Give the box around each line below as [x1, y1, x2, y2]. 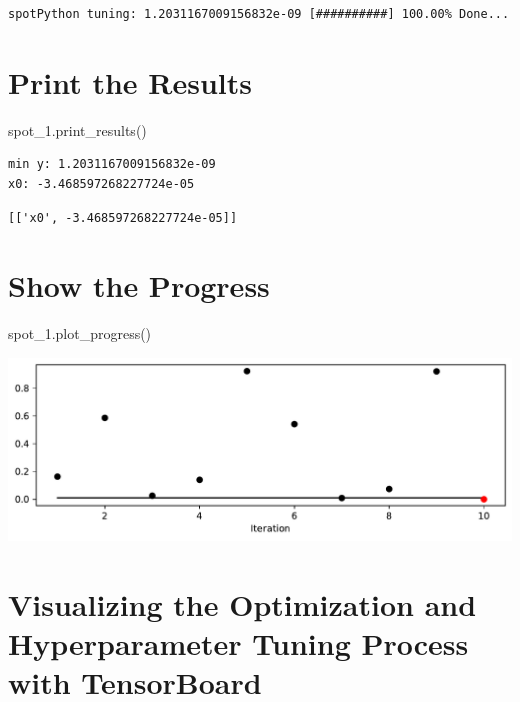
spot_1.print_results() [8, 119, 147, 140]
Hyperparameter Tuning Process [8, 622, 469, 663]
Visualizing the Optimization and [8, 583, 477, 624]
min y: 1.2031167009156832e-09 [8, 157, 216, 172]
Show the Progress [8, 265, 270, 306]
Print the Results [8, 61, 253, 102]
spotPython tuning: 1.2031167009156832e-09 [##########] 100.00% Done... [8, 7, 510, 21]
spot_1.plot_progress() [8, 323, 152, 344]
